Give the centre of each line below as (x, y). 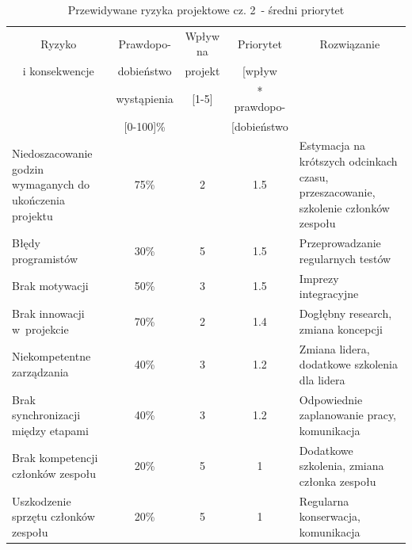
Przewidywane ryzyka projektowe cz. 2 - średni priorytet (206, 10)
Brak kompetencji (55, 458)
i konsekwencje (58, 71)
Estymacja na (332, 145)
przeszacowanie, (337, 192)
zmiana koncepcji (341, 328)
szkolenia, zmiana (341, 466)
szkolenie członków (344, 207)
